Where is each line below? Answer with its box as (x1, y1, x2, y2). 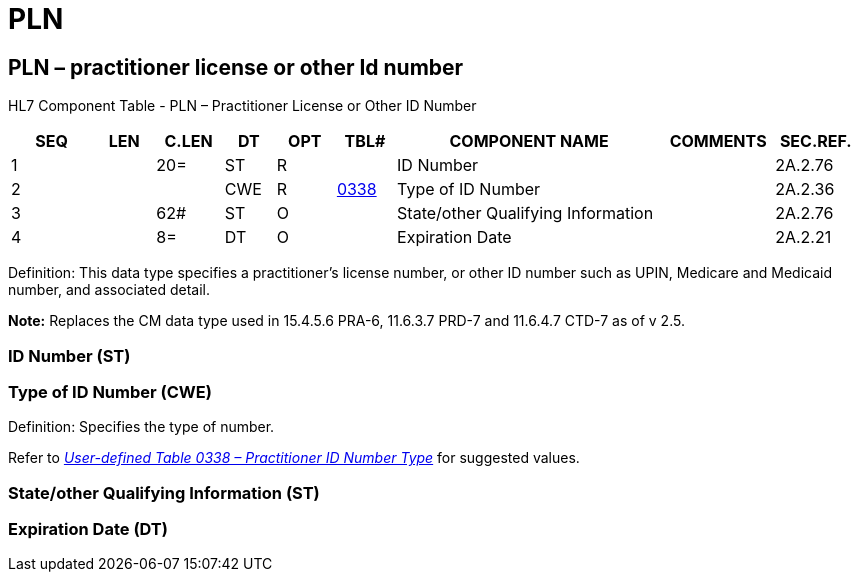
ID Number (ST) (8, 345, 131, 366)
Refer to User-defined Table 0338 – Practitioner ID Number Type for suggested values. (8, 449, 580, 467)
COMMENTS (669, 131, 767, 152)
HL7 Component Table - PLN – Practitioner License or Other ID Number (8, 97, 477, 115)
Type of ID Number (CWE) (8, 381, 212, 402)
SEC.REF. (779, 131, 852, 152)
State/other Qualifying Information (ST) (8, 482, 320, 503)
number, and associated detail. (8, 281, 211, 299)
